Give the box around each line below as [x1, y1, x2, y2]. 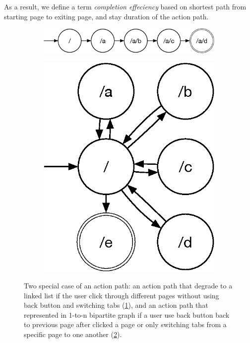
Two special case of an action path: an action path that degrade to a [24, 280, 233, 291]
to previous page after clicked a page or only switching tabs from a [24, 319, 227, 330]
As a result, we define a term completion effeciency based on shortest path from [4, 1, 247, 11]
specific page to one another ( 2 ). [24, 329, 122, 340]
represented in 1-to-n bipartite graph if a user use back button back [24, 309, 230, 320]
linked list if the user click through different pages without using [24, 290, 219, 300]
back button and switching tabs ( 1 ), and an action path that [24, 300, 208, 310]
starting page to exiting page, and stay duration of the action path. [4, 11, 209, 21]
